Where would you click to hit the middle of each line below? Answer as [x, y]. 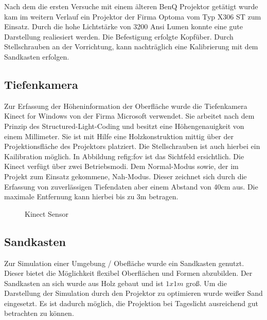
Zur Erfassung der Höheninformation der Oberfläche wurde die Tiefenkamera [126, 106]
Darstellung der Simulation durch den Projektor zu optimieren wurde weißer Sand [133, 293]
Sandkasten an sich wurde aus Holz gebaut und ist [84, 283]
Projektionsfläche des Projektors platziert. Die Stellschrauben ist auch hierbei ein [132, 146]
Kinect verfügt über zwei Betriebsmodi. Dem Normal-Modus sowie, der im [121, 166]
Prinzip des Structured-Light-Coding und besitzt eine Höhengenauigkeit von [124, 126]
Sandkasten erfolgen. [37, 56]
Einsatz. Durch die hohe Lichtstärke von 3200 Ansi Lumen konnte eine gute [123, 26]
